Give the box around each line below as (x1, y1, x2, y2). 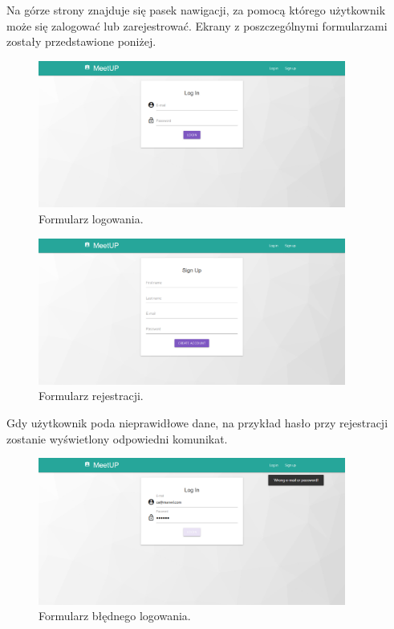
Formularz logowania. (39, 210, 144, 227)
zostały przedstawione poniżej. (6, 33, 156, 50)
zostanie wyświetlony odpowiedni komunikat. (6, 430, 228, 447)
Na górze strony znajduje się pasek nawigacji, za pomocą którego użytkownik (6, 2, 386, 18)
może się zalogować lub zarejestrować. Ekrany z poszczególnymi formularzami (6, 17, 388, 34)
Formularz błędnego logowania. (39, 607, 191, 624)
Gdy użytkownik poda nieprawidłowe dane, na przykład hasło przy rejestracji (6, 414, 388, 431)
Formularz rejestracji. (39, 387, 144, 404)
